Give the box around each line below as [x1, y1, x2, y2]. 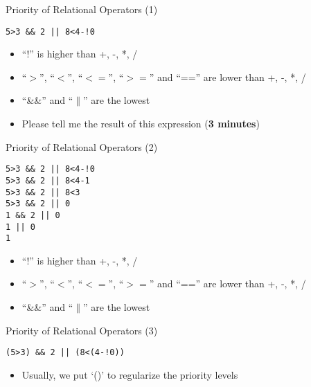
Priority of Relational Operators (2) [6, 139, 158, 154]
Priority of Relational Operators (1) [6, 2, 158, 16]
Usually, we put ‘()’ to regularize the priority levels [21, 367, 238, 381]
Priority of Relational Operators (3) [6, 323, 158, 337]
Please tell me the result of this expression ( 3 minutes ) [21, 116, 260, 131]
